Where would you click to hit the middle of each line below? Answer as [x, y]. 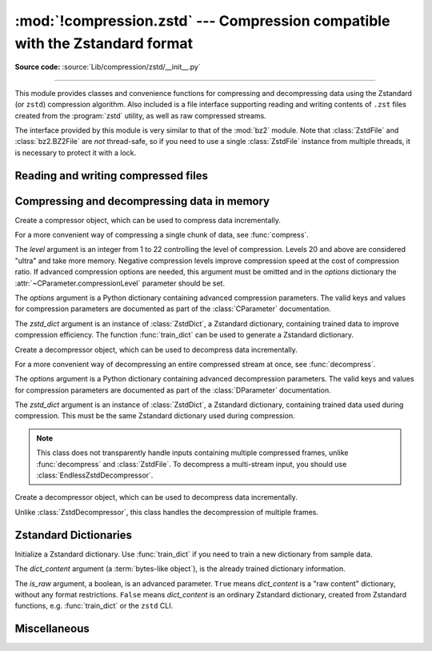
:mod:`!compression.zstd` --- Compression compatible [202, 21]
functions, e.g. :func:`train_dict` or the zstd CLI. [94, 606]
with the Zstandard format [104, 43]
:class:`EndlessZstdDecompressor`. [95, 475]
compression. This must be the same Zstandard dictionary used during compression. [155, 416]
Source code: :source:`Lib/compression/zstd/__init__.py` [108, 67]
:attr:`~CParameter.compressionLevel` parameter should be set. [120, 283]
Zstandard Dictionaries [73, 535]
